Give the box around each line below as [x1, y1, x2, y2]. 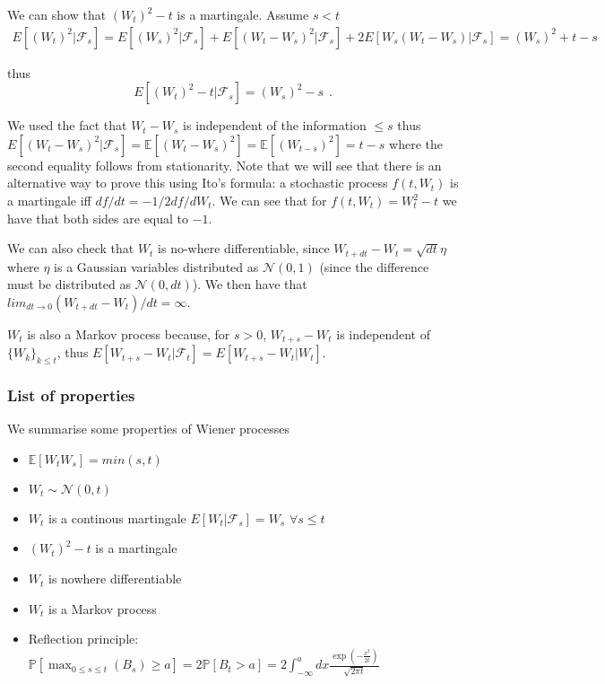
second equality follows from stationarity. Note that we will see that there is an [7, 155, 442, 174]
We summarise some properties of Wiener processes [7, 419, 290, 438]
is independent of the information [183, 116, 367, 135]
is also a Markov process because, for [27, 324, 230, 343]
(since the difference [319, 257, 429, 276]
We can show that [7, 5, 107, 23]
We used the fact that [7, 116, 127, 135]
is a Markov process [48, 599, 157, 618]
